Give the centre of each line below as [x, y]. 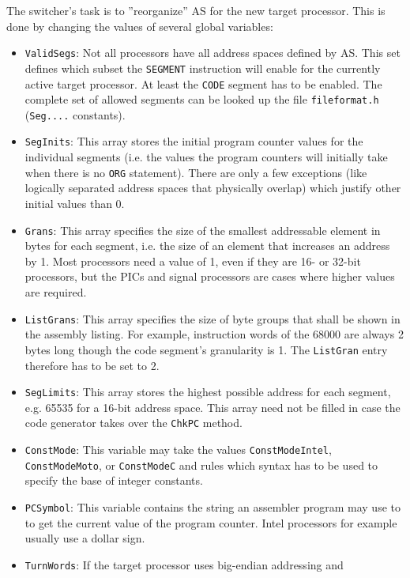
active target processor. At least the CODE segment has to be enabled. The [203, 83]
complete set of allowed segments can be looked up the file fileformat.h [202, 99]
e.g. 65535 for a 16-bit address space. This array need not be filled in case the [213, 407]
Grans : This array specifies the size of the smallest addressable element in [203, 230]
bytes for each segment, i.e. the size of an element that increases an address [207, 246]
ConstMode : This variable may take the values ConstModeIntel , [178, 449]
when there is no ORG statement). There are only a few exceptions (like [196, 172]
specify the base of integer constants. [114, 480]
